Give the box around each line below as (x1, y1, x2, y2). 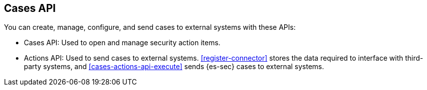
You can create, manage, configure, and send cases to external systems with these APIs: (4, 23, 296, 32)
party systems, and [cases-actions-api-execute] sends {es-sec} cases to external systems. (24, 62, 324, 71)
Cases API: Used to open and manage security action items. (24, 38, 220, 47)
